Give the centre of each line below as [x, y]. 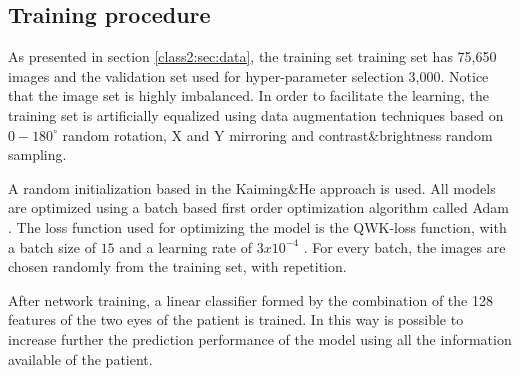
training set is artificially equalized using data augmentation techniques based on [256, 114]
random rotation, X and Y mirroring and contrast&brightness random [277, 134]
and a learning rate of [185, 246]
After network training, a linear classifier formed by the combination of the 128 [250, 299]
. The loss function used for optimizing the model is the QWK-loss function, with [257, 226]
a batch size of [52, 246]
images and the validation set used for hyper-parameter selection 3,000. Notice [248, 75]
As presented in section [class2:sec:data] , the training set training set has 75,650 [252, 56]
